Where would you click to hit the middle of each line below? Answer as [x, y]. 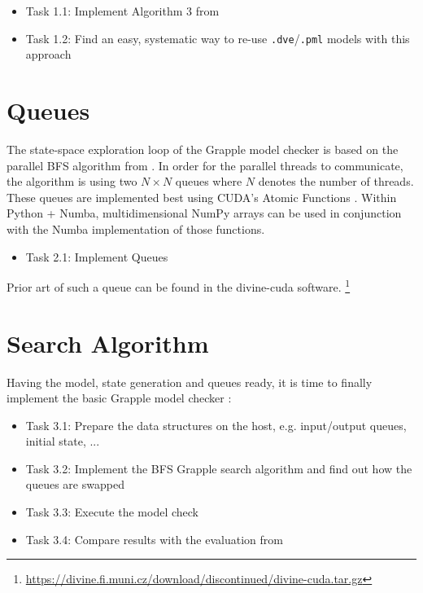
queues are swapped [75, 484]
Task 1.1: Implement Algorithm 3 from [122, 11]
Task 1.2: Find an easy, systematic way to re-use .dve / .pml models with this [218, 38]
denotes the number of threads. [336, 181]
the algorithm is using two [72, 181]
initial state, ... [63, 441]
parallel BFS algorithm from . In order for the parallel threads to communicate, [205, 165]
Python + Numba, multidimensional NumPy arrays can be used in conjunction [204, 213]
